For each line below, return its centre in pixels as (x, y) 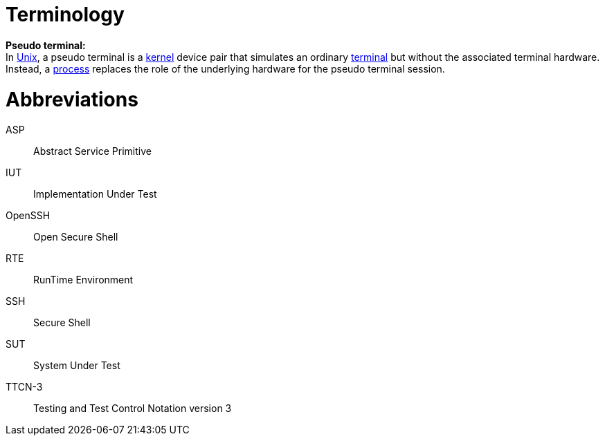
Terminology (65, 15)
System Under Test (77, 366)
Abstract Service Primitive (92, 151)
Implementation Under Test (95, 194)
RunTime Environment (83, 280)
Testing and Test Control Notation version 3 (133, 409)
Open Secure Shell (76, 237)
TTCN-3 (24, 387)
